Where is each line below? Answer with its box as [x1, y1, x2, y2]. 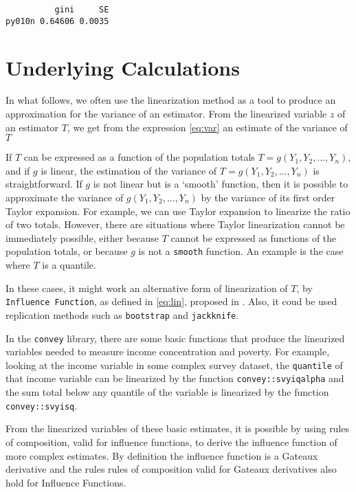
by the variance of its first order [201, 190, 335, 204]
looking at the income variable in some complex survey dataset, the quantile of [5, 357, 343, 372]
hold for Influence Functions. [5, 475, 126, 489]
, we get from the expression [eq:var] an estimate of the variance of [67, 120, 348, 134]
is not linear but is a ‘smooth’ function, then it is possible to [93, 177, 348, 191]
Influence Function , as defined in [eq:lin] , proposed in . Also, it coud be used [5, 294, 337, 309]
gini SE [54, 5, 109, 14]
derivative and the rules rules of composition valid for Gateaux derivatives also [5, 462, 337, 476]
